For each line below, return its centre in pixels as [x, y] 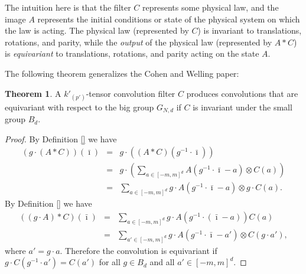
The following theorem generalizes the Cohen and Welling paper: [122, 73]
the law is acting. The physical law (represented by [97, 30]
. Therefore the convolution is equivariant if [139, 250]
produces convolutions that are [242, 93]
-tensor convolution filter [131, 93]
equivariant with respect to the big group [79, 107]
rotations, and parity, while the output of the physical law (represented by [139, 42]
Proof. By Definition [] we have [61, 138]
